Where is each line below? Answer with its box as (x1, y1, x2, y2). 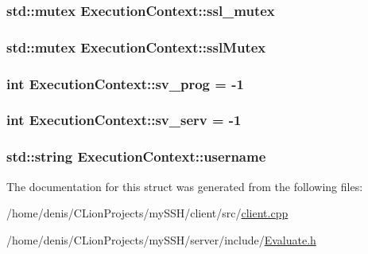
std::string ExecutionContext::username (6, 147, 266, 166)
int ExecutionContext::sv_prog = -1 (6, 73, 244, 93)
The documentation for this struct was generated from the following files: (6, 178, 363, 194)
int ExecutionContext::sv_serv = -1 (6, 110, 242, 130)
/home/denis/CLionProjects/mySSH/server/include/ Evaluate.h (6, 231, 316, 248)
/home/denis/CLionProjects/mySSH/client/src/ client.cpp (6, 205, 289, 221)
